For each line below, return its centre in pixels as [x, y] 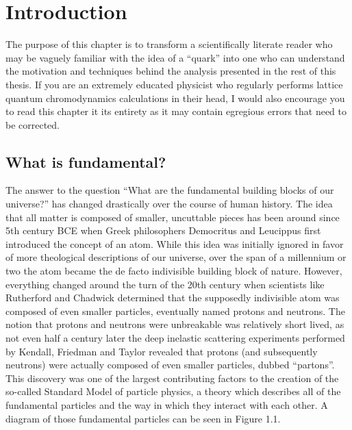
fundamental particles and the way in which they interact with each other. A [167, 404]
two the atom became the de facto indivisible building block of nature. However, [174, 271]
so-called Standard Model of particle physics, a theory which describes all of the [173, 391]
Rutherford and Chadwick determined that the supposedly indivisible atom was [173, 298]
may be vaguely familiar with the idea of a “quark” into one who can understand [175, 57]
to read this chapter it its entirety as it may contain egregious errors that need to [176, 111]
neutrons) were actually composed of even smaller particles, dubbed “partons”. [170, 365]
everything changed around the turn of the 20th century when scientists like [165, 284]
